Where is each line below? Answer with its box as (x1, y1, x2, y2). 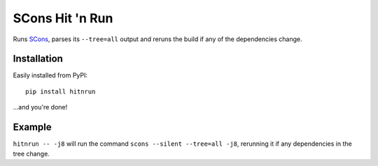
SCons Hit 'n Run (13, 10, 113, 26)
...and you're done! (13, 103, 68, 112)
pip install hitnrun (25, 87, 96, 96)
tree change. (13, 149, 50, 158)
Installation (13, 53, 63, 65)
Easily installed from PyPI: (13, 71, 87, 80)
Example (13, 121, 52, 133)
